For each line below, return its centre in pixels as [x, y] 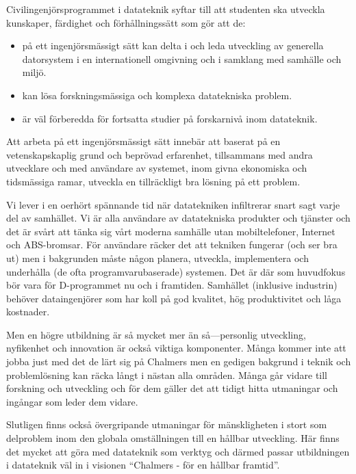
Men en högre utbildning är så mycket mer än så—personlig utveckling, [156, 334]
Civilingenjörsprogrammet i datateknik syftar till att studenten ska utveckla [166, 9]
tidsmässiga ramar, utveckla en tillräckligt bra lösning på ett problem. [153, 181]
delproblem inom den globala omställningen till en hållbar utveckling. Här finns [173, 438]
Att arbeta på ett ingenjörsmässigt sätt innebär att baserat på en [143, 141]
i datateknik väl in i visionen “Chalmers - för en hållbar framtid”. [143, 465]
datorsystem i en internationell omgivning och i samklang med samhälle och [182, 58]
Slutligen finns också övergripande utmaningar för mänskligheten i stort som [167, 424]
